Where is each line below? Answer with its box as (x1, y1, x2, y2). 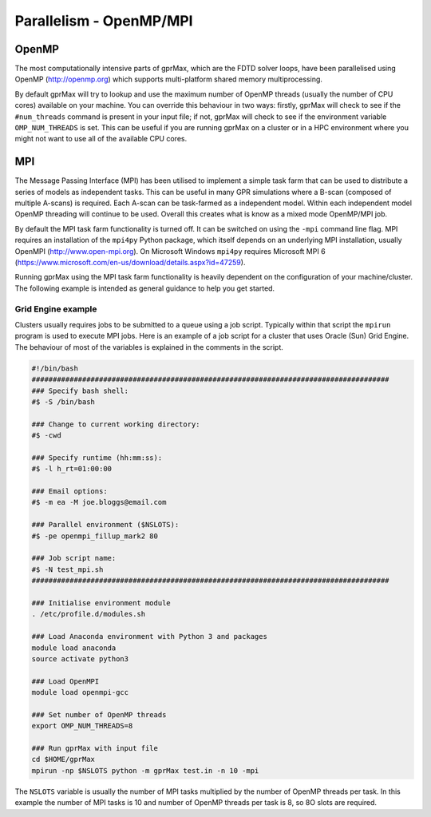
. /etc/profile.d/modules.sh (31, 609, 146, 619)
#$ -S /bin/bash (31, 397, 96, 407)
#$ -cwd (31, 431, 61, 440)
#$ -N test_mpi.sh (31, 565, 104, 574)
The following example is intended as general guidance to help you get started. (14, 284, 275, 293)
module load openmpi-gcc (31, 688, 129, 697)
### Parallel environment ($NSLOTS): (31, 520, 180, 529)
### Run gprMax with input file (31, 744, 159, 753)
